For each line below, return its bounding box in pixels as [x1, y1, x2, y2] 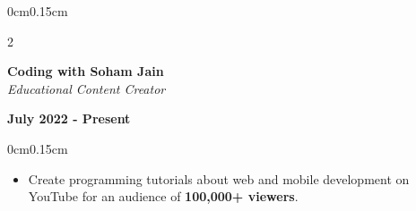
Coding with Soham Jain [7, 62, 164, 80]
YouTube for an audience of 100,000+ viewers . [28, 187, 299, 206]
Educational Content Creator [7, 79, 166, 97]
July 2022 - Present [7, 109, 131, 128]
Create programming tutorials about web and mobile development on [28, 169, 410, 188]
